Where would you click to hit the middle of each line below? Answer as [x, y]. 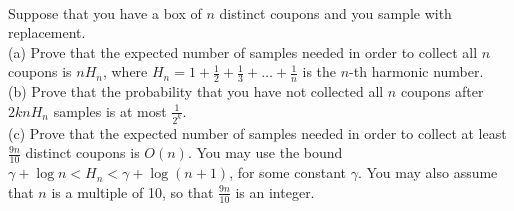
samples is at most [110, 110]
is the [319, 71]
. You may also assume [427, 172]
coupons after [442, 91]
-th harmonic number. [416, 71]
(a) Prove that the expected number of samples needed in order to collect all [243, 51]
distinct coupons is [82, 152]
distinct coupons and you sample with [335, 12]
